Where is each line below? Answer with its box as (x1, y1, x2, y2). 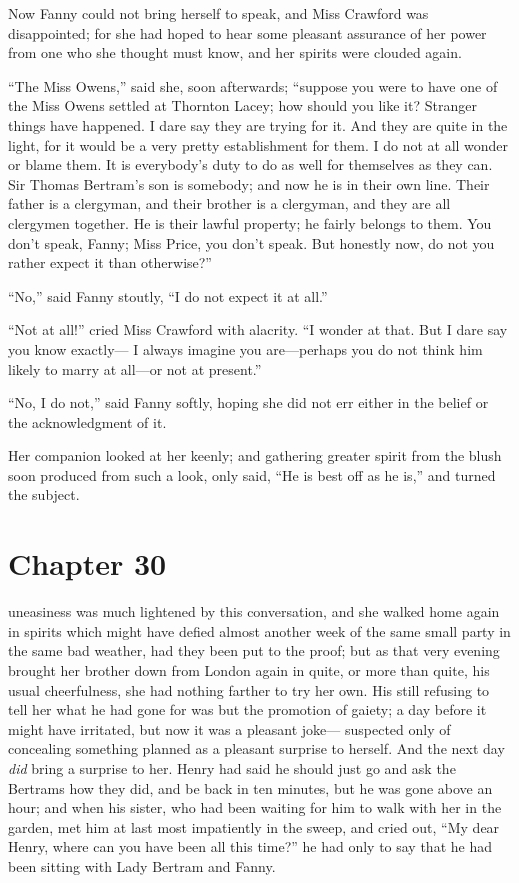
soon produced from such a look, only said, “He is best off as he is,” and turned (8, 464, 496, 485)
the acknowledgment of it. (8, 411, 167, 432)
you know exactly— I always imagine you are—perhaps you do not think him (8, 338, 483, 359)
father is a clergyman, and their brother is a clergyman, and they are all (8, 193, 451, 214)
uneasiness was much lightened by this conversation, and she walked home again (8, 601, 500, 622)
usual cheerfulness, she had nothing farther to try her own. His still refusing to (8, 679, 490, 700)
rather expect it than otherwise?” (8, 252, 212, 273)
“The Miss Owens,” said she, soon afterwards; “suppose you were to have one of (8, 75, 498, 96)
